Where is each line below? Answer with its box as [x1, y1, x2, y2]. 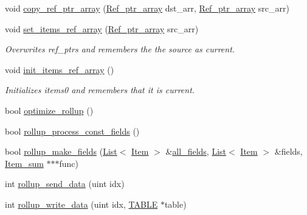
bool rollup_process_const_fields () [5, 124, 140, 137]
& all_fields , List [165, 145, 227, 158]
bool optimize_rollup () [5, 104, 94, 116]
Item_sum [5, 157, 44, 169]
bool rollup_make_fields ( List [5, 145, 117, 158]
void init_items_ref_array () [5, 63, 114, 76]
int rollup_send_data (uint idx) [5, 177, 125, 190]
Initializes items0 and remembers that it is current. [5, 83, 195, 96]
